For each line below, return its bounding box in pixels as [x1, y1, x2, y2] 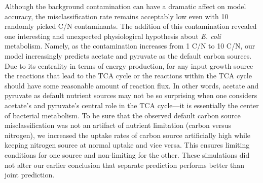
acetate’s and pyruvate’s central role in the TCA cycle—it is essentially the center [5, 100, 259, 110]
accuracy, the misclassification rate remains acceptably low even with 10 [5, 11, 229, 21]
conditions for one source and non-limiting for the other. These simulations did [5, 149, 250, 160]
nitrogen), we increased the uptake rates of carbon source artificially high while [5, 129, 251, 140]
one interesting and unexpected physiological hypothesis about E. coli [5, 30, 221, 41]
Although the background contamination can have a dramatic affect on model [5, 1, 246, 11]
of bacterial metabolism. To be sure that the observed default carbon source [5, 110, 241, 120]
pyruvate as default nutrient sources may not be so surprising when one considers [5, 90, 257, 101]
